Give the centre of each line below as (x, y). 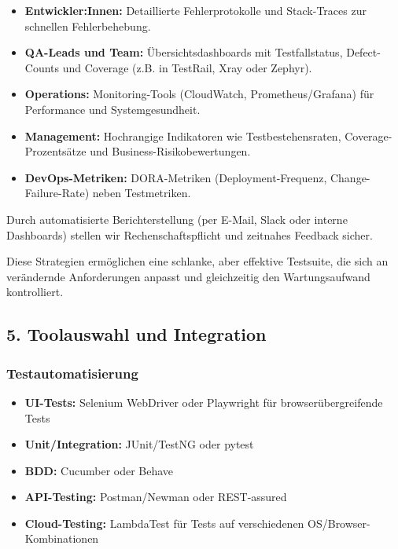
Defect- (363, 52)
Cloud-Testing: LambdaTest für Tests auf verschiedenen (164, 523)
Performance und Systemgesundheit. (112, 109)
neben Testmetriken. (142, 193)
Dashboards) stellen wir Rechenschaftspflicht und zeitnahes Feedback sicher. (190, 234)
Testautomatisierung (72, 373)
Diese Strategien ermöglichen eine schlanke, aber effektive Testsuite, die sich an (197, 261)
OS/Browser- (339, 523)
